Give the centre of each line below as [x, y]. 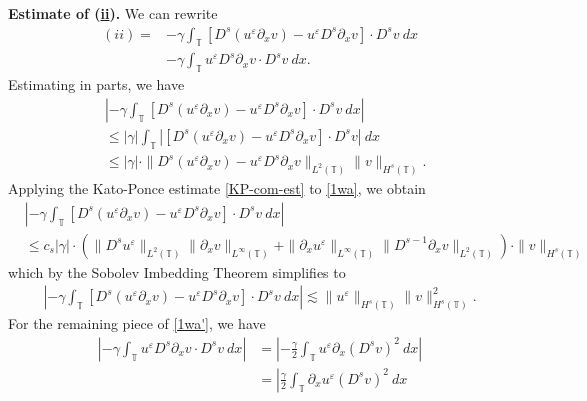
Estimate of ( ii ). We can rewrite [113, 13]
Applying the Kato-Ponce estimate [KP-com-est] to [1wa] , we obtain [217, 188]
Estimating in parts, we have [96, 84]
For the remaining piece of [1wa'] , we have [137, 323]
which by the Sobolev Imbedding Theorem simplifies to [177, 271]
